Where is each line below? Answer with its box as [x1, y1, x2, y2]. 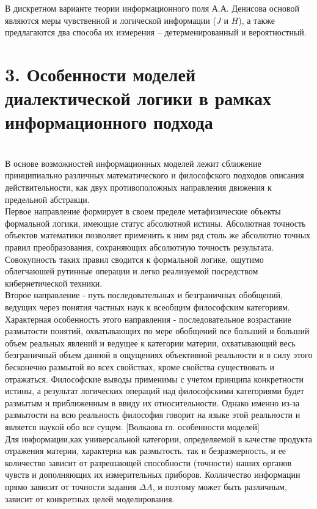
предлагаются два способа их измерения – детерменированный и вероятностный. [5, 26, 307, 38]
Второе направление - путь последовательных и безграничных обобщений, [5, 288, 283, 301]
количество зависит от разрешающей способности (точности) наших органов [5, 456, 292, 469]
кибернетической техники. [5, 276, 103, 289]
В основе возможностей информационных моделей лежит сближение [5, 156, 261, 169]
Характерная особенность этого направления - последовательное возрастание [5, 312, 291, 325]
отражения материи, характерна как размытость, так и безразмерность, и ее [5, 444, 286, 457]
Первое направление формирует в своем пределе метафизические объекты [5, 205, 281, 218]
